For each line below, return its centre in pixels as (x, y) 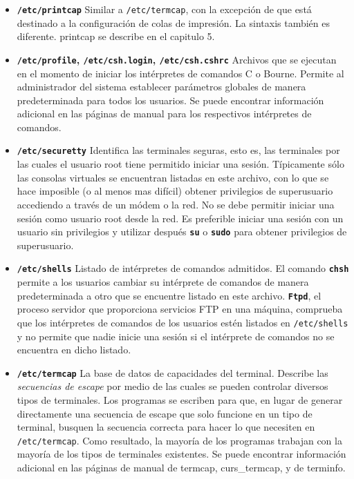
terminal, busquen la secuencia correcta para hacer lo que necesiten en (166, 427)
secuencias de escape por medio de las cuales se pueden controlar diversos (173, 386)
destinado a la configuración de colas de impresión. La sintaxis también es (174, 22)
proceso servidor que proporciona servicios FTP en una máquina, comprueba (180, 309)
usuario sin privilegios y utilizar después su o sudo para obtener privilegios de (182, 232)
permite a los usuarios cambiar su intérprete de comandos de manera (163, 282)
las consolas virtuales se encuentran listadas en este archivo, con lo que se (173, 177)
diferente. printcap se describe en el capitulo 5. (116, 36)
